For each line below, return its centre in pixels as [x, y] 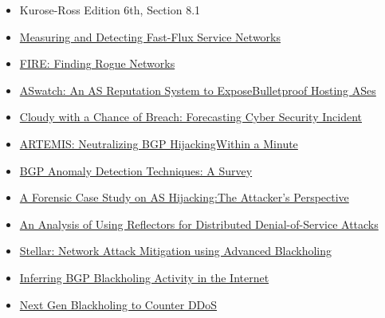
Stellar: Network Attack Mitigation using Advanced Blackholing [175, 251]
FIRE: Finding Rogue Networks [97, 63]
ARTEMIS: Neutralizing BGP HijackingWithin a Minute [159, 143]
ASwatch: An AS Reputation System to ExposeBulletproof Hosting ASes [198, 90]
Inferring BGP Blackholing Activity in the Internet [144, 277]
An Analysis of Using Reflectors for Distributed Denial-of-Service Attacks [199, 224]
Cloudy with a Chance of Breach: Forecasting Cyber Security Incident [191, 117]
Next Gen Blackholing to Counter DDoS [118, 304]
